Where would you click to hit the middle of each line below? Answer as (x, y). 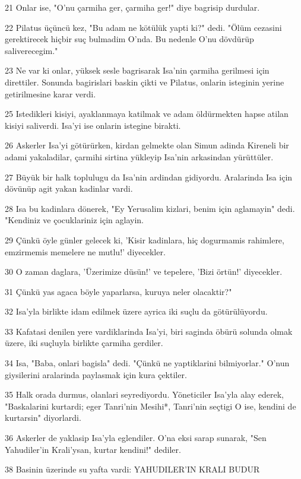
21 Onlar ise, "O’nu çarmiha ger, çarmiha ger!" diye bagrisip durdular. (132, 7)
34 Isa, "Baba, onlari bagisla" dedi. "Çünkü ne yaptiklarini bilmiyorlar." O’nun (147, 363)
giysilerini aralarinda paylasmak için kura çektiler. (96, 374)
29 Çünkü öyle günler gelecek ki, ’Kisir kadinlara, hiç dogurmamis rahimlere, (145, 239)
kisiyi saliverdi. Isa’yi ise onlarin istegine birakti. (93, 125)
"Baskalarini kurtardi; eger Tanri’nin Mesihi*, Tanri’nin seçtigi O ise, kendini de (150, 406)
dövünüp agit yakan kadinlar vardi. (69, 188)
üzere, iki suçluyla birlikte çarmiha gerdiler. (84, 343)
